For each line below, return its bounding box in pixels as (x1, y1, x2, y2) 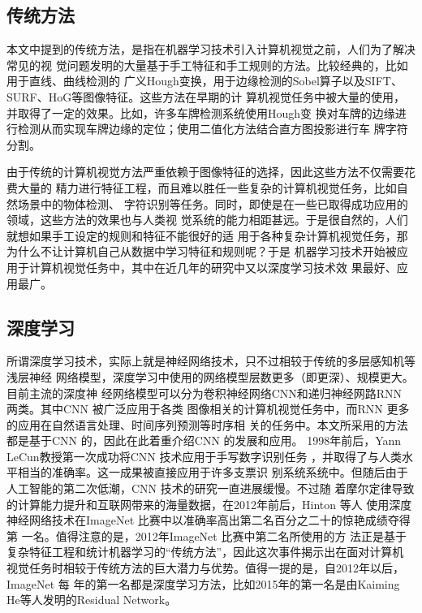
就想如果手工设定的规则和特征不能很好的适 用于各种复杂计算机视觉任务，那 (6, 227, 408, 244)
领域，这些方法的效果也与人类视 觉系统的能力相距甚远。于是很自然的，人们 (6, 211, 408, 228)
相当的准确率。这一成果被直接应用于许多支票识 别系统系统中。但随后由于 (17, 464, 408, 481)
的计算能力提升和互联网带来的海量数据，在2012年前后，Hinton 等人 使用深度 (6, 495, 412, 512)
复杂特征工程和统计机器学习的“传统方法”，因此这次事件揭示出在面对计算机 (6, 543, 404, 560)
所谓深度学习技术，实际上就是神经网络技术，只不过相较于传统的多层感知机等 (6, 352, 416, 369)
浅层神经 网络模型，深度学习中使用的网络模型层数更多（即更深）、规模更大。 (6, 368, 414, 385)
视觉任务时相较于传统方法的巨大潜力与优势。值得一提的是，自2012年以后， (6, 559, 404, 576)
